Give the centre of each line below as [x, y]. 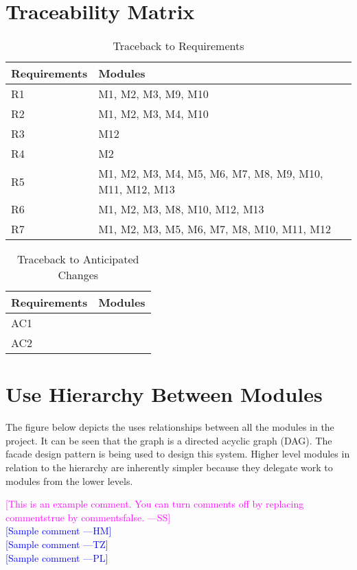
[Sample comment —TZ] [57, 544]
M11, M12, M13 [137, 189]
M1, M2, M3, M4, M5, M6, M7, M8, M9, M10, [211, 174]
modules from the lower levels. [69, 480]
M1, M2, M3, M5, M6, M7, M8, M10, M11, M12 [215, 229]
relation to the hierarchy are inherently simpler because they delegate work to [169, 467]
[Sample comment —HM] [59, 531]
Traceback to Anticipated [78, 259]
